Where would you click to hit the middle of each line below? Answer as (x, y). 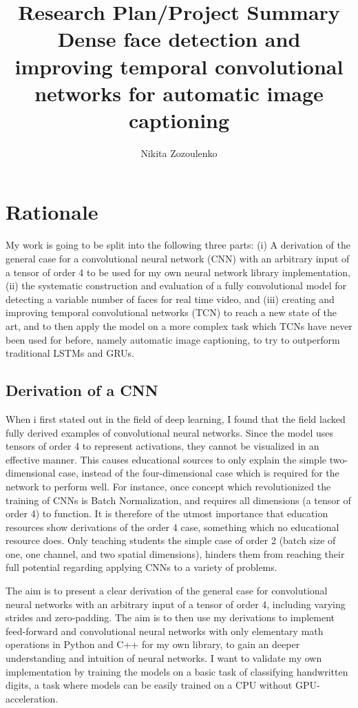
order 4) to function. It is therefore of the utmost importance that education (167, 513)
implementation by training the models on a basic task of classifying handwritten (177, 671)
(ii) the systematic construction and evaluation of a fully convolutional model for (176, 285)
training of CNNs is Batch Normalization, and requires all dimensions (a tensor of (178, 500)
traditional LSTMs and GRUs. (70, 353)
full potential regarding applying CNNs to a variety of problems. (141, 567)
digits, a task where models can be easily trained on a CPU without (149, 685)
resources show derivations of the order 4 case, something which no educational (172, 527)
